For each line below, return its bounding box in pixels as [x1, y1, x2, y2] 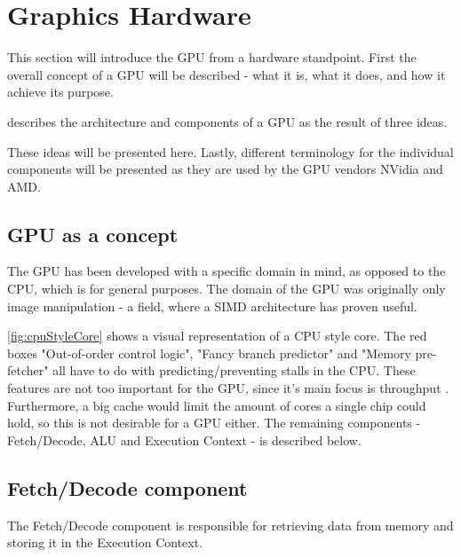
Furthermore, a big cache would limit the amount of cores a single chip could [7, 396, 426, 414]
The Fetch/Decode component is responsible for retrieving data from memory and [7, 515, 454, 534]
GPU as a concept [7, 220, 179, 247]
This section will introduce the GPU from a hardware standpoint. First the [7, 48, 417, 67]
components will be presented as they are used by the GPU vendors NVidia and [7, 160, 443, 178]
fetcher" [7, 361, 49, 380]
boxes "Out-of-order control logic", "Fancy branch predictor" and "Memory [7, 343, 411, 362]
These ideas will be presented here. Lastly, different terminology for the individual [7, 142, 454, 161]
